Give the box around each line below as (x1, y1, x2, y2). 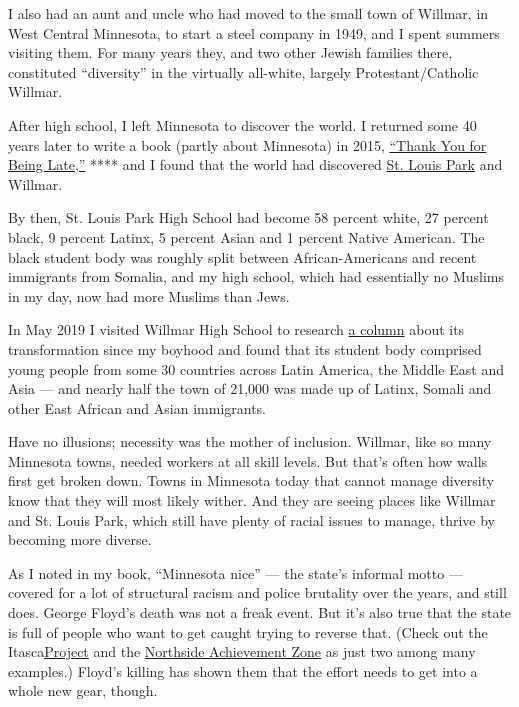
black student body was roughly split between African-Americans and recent (8, 246, 477, 267)
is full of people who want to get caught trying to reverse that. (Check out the (8, 621, 488, 642)
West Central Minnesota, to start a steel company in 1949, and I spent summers (8, 22, 500, 43)
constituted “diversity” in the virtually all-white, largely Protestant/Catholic (8, 61, 479, 82)
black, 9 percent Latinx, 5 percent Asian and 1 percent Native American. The (8, 226, 485, 247)
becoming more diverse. (8, 529, 152, 550)
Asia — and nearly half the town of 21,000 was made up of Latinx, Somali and (8, 378, 492, 399)
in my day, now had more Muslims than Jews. (8, 285, 290, 306)
